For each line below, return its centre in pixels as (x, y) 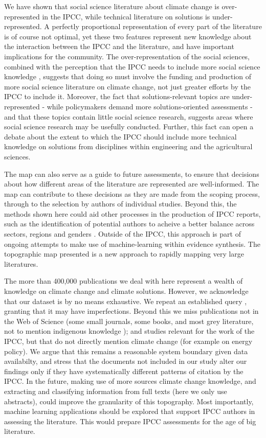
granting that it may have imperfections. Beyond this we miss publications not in (131, 311)
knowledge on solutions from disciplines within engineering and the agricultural (128, 146)
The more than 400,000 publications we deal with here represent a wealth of (124, 281)
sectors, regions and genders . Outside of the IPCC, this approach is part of (123, 234)
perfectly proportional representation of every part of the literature (157, 26)
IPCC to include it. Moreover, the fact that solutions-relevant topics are (117, 96)
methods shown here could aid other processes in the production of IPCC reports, (132, 213)
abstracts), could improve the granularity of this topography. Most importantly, (129, 401)
